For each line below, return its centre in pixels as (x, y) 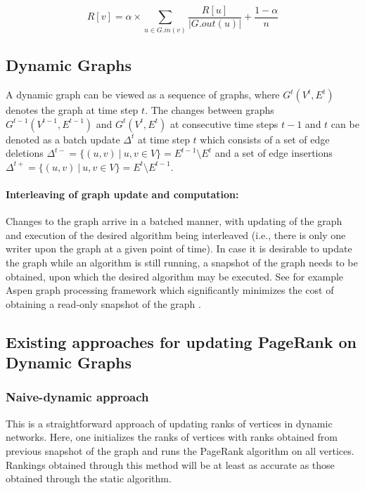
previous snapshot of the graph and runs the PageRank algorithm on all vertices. (180, 450)
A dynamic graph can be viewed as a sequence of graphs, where (143, 95)
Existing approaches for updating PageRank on (181, 341)
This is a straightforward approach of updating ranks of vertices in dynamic (169, 423)
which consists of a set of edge (265, 139)
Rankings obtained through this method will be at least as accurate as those (170, 464)
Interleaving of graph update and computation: (122, 194)
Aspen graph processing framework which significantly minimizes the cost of (170, 290)
